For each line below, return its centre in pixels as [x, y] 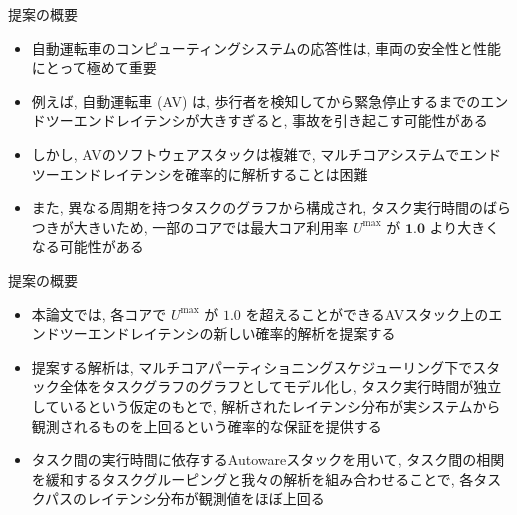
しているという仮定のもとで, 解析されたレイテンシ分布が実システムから [266, 405]
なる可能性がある [87, 246]
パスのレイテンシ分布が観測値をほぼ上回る [185, 498]
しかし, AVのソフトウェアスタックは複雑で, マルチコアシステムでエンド [266, 153]
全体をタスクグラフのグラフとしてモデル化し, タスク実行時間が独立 [280, 386]
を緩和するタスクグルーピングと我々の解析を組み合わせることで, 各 [252, 478]
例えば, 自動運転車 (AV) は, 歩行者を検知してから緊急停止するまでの [256, 100]
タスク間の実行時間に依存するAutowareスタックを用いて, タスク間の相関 [268, 459]
